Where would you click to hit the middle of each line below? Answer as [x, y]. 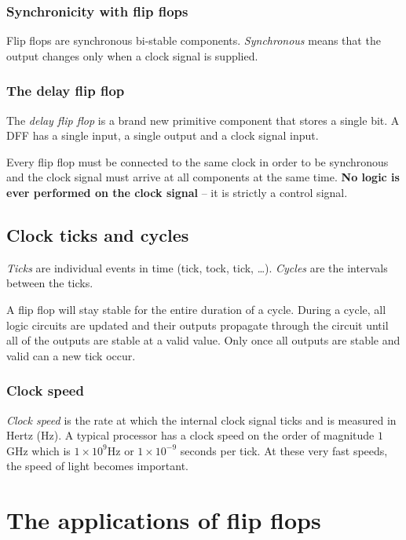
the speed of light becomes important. [97, 466]
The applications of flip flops [164, 520]
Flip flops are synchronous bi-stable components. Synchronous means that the [194, 40]
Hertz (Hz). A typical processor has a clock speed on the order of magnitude [190, 435]
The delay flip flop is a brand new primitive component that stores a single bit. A [203, 120]
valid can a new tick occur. [71, 355]
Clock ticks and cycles [98, 234]
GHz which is [38, 450]
